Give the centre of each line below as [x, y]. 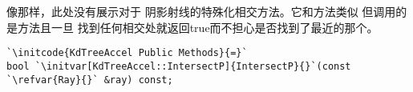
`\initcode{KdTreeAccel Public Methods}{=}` [127, 53]
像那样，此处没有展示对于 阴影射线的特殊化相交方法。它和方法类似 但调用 [201, 11]
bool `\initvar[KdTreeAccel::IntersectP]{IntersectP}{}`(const [179, 66]
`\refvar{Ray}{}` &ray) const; [90, 80]
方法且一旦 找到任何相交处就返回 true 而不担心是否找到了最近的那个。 [198, 27]
